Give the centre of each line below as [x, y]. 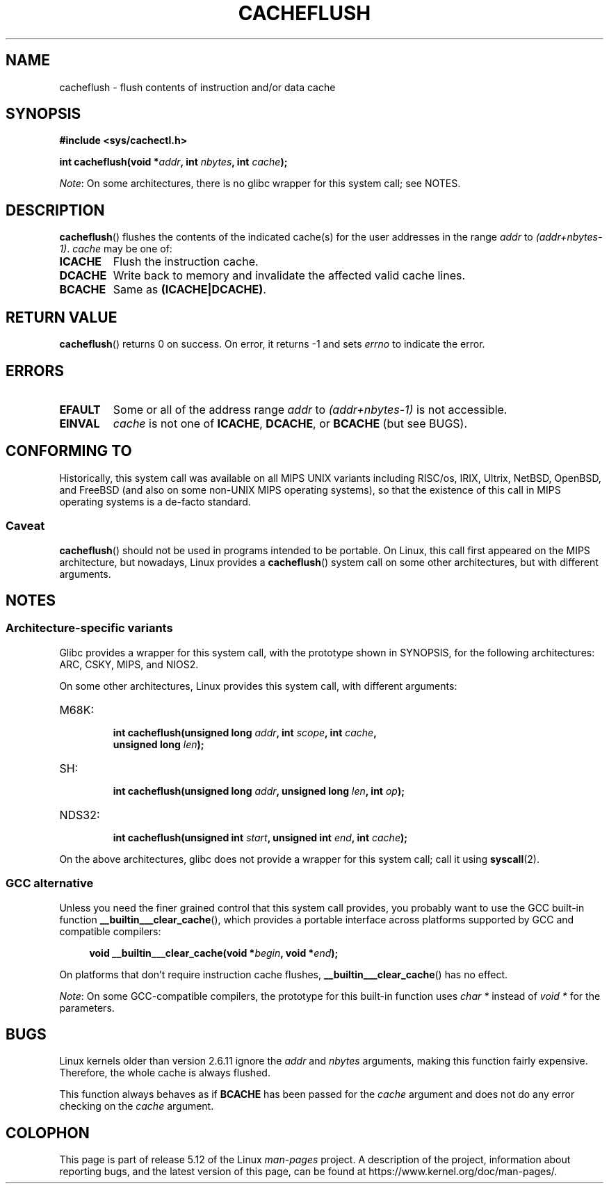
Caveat [25, 526]
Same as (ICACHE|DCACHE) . [189, 290]
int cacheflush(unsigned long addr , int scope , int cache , [245, 732]
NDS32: [80, 815]
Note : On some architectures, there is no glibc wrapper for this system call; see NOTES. [260, 184]
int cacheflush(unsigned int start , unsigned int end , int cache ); [260, 837]
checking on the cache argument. [137, 1106]
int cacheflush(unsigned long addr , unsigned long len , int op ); [259, 791]
